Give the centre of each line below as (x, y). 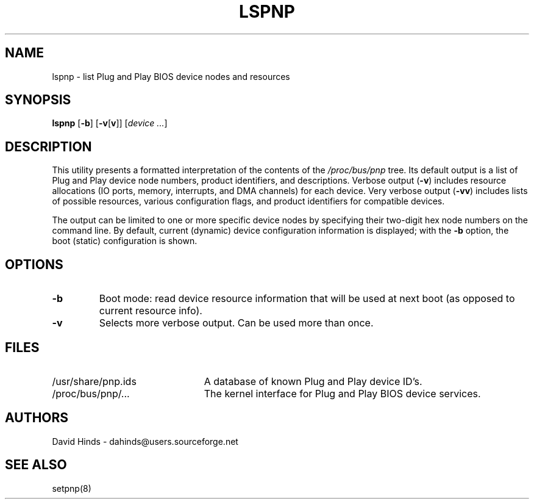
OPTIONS (34, 264)
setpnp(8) (72, 488)
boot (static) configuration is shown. (125, 241)
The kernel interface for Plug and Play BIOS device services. (342, 393)
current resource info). (151, 311)
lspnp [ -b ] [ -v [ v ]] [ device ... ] (110, 123)
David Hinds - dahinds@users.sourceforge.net (145, 441)
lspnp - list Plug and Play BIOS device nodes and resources (171, 76)
